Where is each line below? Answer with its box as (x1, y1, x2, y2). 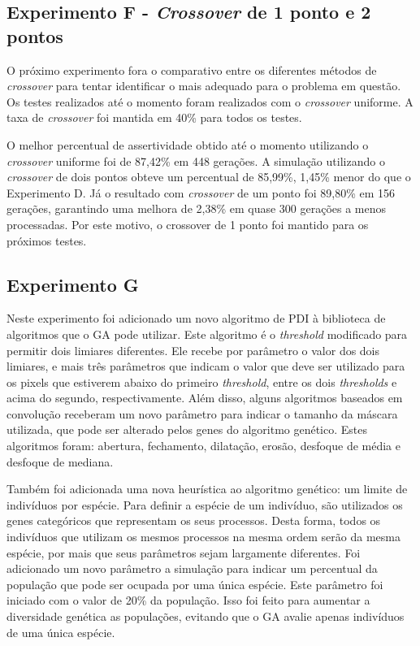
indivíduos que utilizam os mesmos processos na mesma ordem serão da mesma (6, 528, 401, 545)
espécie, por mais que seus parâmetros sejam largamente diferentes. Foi (6, 544, 361, 561)
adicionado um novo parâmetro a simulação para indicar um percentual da (6, 560, 378, 577)
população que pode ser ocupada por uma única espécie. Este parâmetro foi (6, 575, 383, 592)
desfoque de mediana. (6, 453, 114, 470)
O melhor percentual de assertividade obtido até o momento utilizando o (6, 136, 369, 153)
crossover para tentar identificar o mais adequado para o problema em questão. (6, 77, 401, 94)
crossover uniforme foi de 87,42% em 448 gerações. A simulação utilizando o (6, 152, 385, 169)
